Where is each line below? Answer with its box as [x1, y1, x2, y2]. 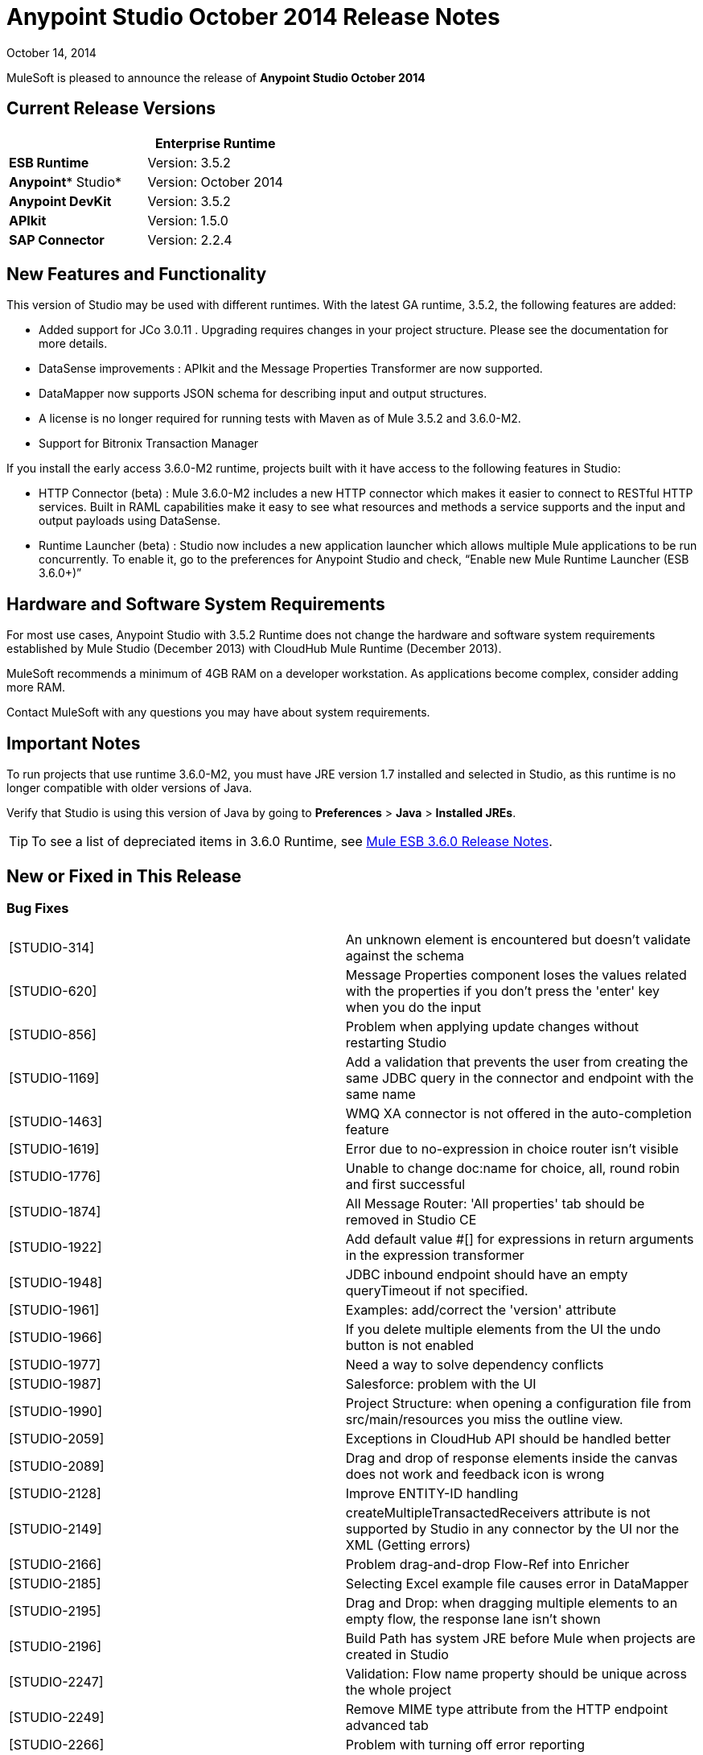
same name [345, 1086, 416, 1103]
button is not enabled [345, 1337, 475, 1354]
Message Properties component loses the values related [345, 967, 687, 984]
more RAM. [6, 680, 66, 695]
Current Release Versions [6, 98, 216, 119]
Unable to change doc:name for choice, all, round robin [345, 1160, 680, 1177]
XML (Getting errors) [345, 1537, 471, 1554]
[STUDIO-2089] [9, 1458, 105, 1475]
